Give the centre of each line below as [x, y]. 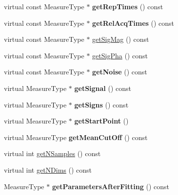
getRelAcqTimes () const [133, 23]
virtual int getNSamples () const [52, 153]
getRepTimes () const [128, 6]
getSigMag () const [121, 39]
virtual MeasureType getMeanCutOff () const [76, 137]
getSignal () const [103, 88]
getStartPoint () [101, 121]
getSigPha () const [120, 55]
